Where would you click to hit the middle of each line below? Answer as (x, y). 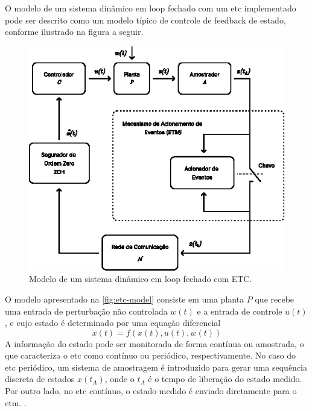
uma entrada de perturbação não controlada (86, 311)
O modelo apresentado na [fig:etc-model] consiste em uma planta (125, 299)
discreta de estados (40, 379)
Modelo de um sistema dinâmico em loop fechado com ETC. (141, 279)
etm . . (16, 402)
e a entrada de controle (240, 311)
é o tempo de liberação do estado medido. (225, 379)
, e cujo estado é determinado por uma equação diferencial (113, 323)
